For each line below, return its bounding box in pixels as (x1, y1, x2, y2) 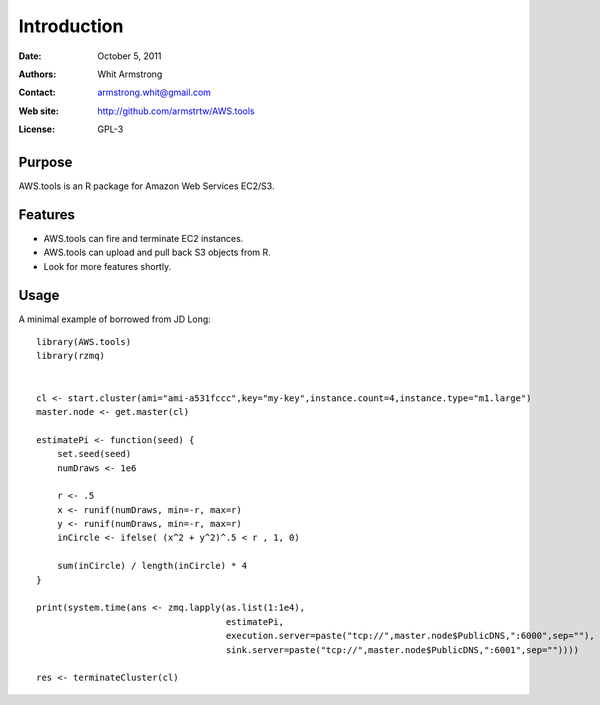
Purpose (18, 153, 73, 170)
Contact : (18, 86, 57, 99)
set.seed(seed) (56, 448, 132, 460)
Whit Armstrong (97, 68, 163, 80)
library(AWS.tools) (36, 336, 132, 347)
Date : (18, 50, 42, 62)
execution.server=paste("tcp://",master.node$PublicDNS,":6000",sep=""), (225, 630, 595, 642)
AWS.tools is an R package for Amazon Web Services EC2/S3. (18, 180, 275, 192)
